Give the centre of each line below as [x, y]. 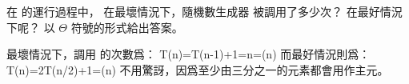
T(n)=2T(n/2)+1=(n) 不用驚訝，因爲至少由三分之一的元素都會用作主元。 [198, 69]
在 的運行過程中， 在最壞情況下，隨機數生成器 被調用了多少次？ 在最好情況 [204, 11]
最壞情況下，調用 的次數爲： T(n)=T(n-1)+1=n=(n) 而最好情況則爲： [188, 54]
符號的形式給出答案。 [127, 27]
